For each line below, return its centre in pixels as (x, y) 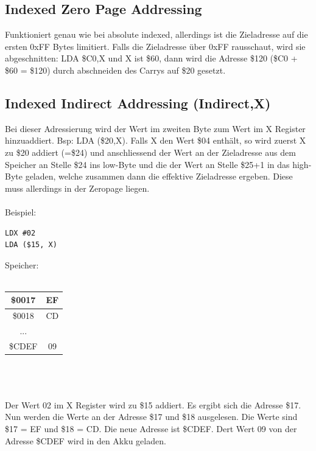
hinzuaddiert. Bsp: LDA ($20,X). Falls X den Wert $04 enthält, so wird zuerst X (156, 140)
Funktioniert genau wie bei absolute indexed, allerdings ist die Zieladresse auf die (156, 34)
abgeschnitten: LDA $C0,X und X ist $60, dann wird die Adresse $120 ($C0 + (151, 58)
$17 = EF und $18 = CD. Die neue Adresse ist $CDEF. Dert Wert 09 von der (151, 428)
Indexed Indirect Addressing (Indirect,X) (138, 103)
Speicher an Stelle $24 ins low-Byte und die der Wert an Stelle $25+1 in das (147, 164)
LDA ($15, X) (31, 245)
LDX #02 (20, 233)
